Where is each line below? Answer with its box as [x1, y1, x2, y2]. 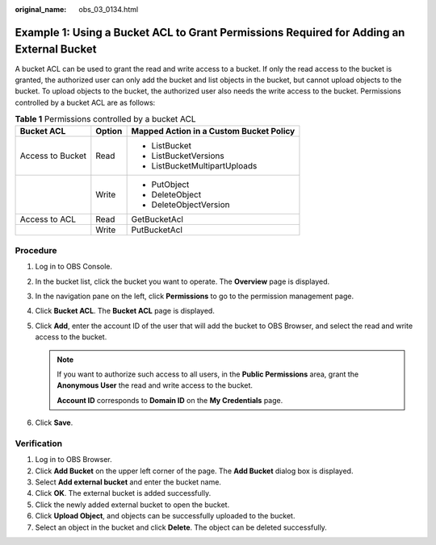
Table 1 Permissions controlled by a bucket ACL [15, 114, 197, 125]
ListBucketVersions [151, 150, 225, 161]
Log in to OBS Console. [35, 262, 113, 272]
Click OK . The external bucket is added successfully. [35, 489, 212, 498]
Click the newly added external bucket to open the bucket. [35, 500, 230, 510]
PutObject [151, 179, 190, 190]
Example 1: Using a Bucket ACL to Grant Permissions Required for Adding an [15, 25, 405, 40]
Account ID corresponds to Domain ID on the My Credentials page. [57, 395, 283, 405]
